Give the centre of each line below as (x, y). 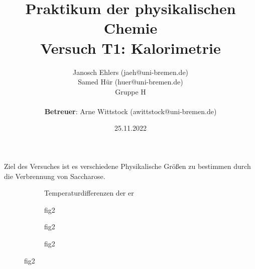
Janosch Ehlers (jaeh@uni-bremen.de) (131, 72)
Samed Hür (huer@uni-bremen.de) (131, 82)
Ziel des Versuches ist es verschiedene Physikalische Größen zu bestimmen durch (127, 166)
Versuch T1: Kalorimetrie (131, 48)
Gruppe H (131, 91)
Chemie (131, 28)
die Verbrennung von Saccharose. (55, 176)
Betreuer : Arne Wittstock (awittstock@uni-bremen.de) (131, 111)
